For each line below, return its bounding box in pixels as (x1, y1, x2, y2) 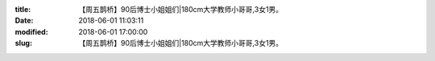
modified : (14, 26, 48, 36)
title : (14, 5, 31, 14)
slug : (14, 39, 32, 48)
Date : (14, 16, 34, 26)
